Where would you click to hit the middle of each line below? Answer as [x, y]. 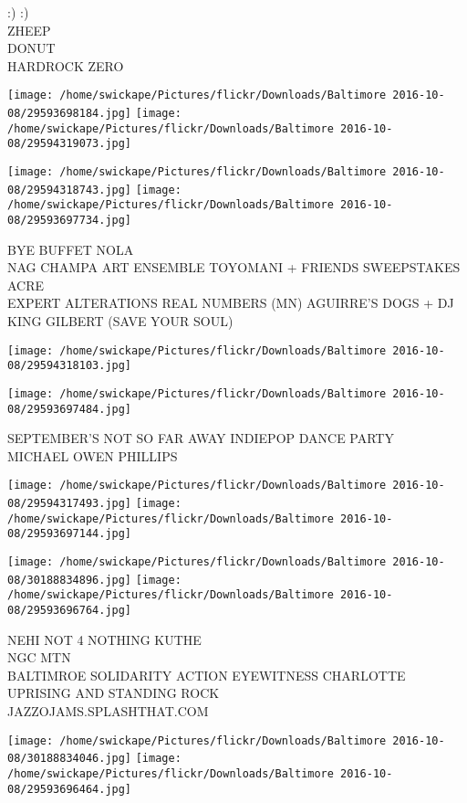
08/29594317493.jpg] [70, 504]
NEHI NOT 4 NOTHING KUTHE [104, 639]
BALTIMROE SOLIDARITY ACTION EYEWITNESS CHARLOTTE [207, 675]
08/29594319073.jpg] [70, 144]
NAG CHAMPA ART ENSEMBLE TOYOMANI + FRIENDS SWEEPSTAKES [234, 267]
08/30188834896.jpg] [70, 580]
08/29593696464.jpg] [70, 789]
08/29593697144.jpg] [70, 534]
